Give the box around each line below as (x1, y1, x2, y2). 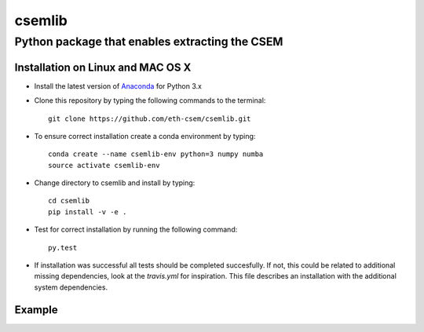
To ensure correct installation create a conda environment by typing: (34, 131, 256, 140)
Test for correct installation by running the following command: (34, 224, 238, 235)
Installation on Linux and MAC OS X (14, 60, 192, 74)
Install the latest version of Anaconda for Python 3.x (34, 81, 202, 90)
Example (14, 303, 58, 316)
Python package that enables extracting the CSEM (14, 35, 283, 49)
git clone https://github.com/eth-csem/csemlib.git (48, 114, 251, 123)
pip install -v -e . (48, 207, 127, 216)
